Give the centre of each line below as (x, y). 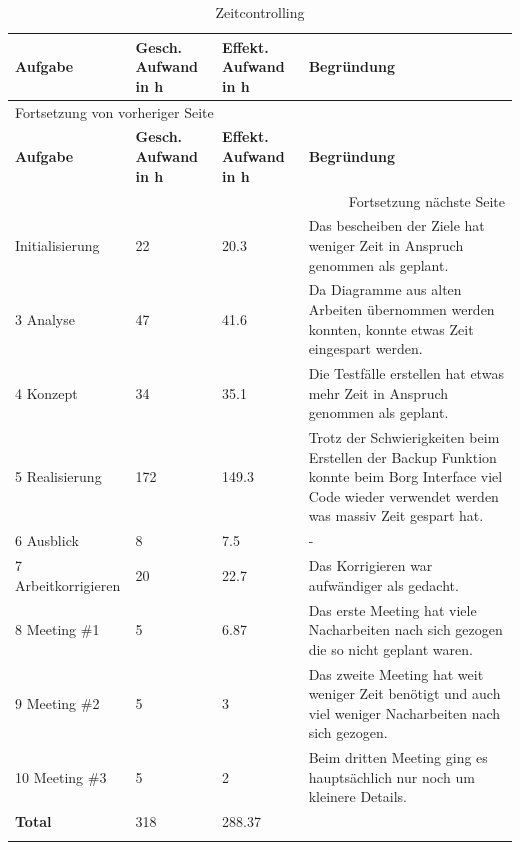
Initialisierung (57, 244)
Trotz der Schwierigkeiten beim (404, 437)
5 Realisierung (58, 476)
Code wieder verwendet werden (403, 495)
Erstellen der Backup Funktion (402, 456)
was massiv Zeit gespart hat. (396, 515)
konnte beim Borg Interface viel (405, 476)
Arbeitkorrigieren (68, 584)
